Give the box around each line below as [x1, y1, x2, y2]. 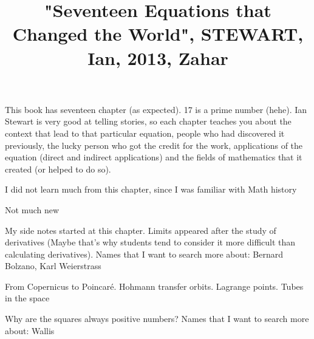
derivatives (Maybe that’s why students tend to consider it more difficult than [5, 236, 296, 248]
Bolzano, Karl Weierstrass [5, 259, 101, 272]
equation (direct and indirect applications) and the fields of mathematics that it [5, 151, 302, 163]
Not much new [5, 203, 60, 216]
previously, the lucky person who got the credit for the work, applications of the [5, 139, 303, 151]
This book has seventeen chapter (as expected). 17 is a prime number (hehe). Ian [5, 103, 307, 115]
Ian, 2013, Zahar [87, 45, 228, 70]
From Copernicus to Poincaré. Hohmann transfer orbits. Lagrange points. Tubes [5, 279, 304, 292]
